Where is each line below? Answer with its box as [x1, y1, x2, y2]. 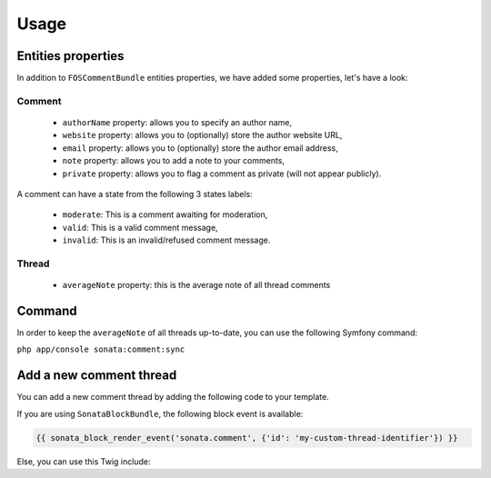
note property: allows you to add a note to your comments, [62, 155, 286, 166]
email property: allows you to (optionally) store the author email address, [62, 142, 338, 154]
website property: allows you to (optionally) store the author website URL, [62, 130, 343, 141]
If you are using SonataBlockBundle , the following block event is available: [16, 408, 304, 419]
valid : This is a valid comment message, [62, 222, 218, 233]
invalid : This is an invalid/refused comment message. [62, 234, 271, 245]
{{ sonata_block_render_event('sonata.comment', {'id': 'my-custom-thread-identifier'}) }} [35, 433, 458, 443]
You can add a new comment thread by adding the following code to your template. [16, 392, 329, 403]
